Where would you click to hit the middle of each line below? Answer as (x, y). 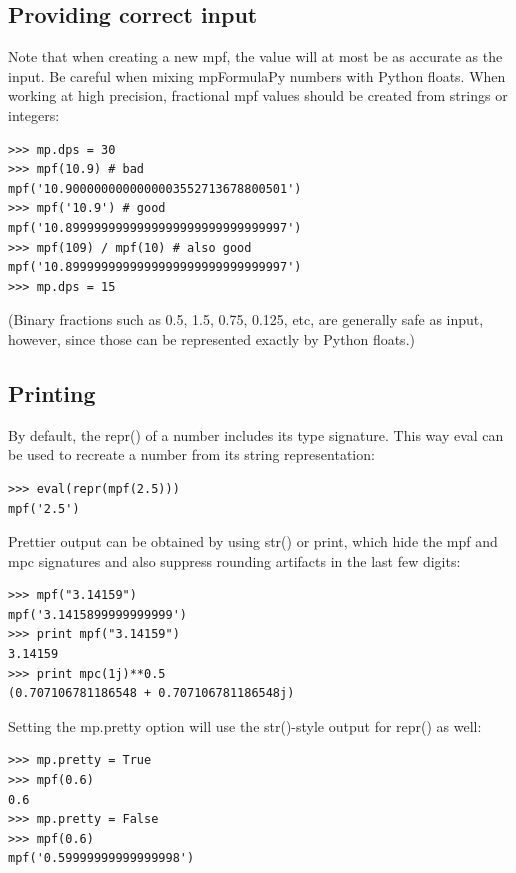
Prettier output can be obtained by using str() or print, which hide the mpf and (253, 541)
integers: (34, 114)
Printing (52, 392)
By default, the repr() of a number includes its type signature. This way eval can (256, 434)
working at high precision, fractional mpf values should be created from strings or (258, 95)
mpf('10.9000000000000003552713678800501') (155, 188)
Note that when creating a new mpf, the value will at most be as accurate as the (255, 56)
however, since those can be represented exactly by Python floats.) (211, 338)
